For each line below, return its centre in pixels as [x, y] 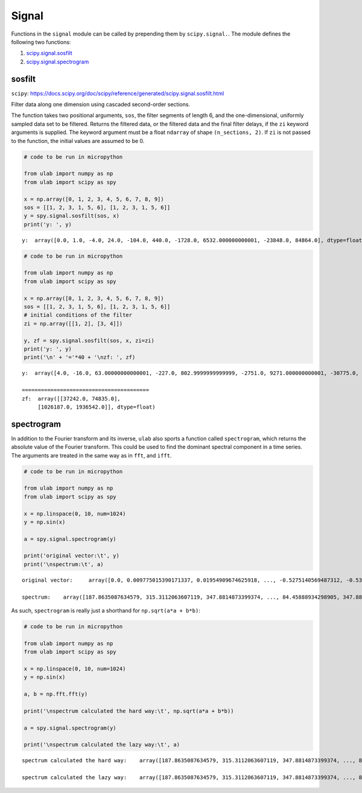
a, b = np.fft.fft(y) [56, 694]
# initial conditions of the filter [78, 315]
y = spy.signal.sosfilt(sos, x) [72, 216]
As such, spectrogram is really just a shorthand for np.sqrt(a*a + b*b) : [106, 611]
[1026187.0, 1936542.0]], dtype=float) [97, 407]
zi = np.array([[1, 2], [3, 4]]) [73, 323]
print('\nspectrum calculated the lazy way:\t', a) [102, 745]
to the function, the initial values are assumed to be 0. [78, 141]
